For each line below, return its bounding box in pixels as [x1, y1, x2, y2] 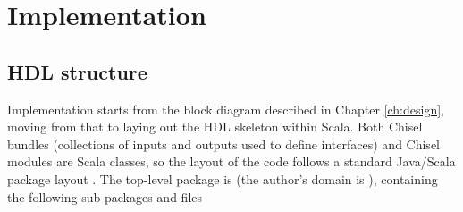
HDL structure [7, 57, 147, 85]
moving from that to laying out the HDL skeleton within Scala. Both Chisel [7, 117, 423, 136]
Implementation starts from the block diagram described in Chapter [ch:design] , [7, 99, 444, 118]
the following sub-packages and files [7, 187, 203, 206]
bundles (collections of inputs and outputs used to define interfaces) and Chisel [7, 134, 440, 153]
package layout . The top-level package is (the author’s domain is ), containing [7, 169, 438, 188]
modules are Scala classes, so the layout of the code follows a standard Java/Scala [7, 152, 456, 171]
